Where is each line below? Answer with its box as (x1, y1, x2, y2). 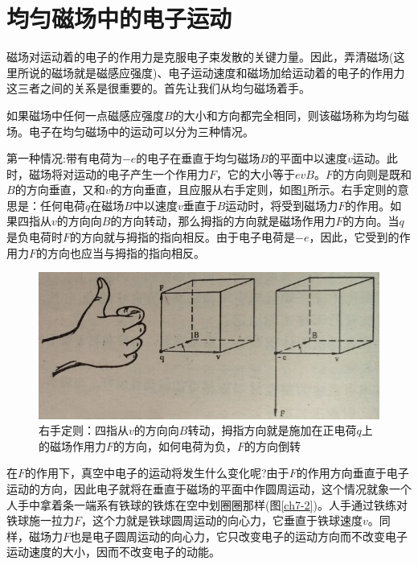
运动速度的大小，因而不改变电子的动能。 (6, 543, 220, 560)
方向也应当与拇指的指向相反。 (47, 244, 206, 261)
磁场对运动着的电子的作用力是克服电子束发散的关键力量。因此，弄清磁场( (6, 48, 394, 65)
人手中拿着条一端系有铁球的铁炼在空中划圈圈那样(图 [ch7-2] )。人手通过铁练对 (6, 496, 408, 513)
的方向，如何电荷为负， (113, 437, 238, 454)
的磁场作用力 (39, 437, 106, 454)
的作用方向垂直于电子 (296, 464, 409, 481)
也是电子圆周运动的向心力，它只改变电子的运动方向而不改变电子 (70, 527, 408, 544)
